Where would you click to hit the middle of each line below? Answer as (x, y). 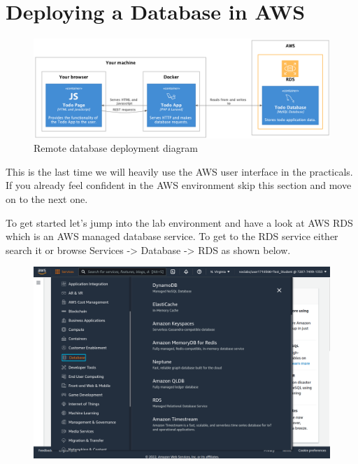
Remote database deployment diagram (116, 148)
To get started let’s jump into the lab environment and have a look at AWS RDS (179, 222)
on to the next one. (47, 198)
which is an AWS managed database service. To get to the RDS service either (172, 236)
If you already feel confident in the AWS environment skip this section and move (179, 185)
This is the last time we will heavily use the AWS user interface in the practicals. (179, 171)
